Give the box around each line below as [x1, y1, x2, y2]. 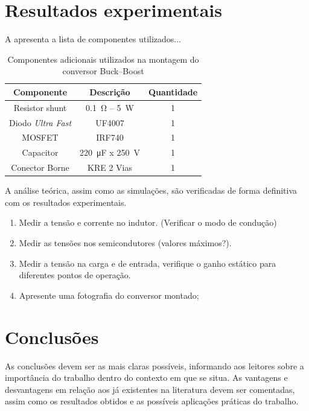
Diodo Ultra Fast [9, 116, 72, 129]
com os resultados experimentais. [5, 196, 127, 208]
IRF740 [96, 131, 124, 144]
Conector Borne [11, 161, 69, 174]
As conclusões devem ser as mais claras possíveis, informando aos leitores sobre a [5, 359, 304, 372]
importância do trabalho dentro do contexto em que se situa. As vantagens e [5, 371, 288, 384]
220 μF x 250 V [80, 146, 140, 159]
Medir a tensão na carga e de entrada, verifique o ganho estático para [19, 256, 276, 269]
